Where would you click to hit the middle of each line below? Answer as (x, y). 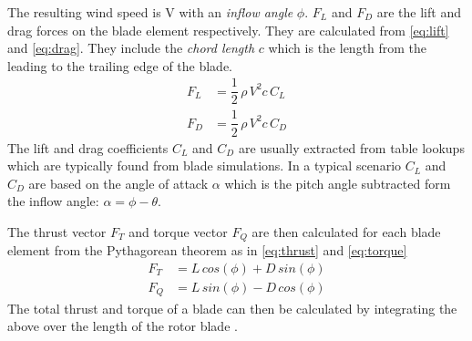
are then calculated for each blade (346, 231)
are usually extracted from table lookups (351, 147)
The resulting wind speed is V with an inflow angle (150, 12)
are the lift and (419, 12)
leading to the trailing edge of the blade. (120, 65)
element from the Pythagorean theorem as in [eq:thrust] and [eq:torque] (207, 250)
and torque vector (178, 231)
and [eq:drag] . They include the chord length (131, 48)
